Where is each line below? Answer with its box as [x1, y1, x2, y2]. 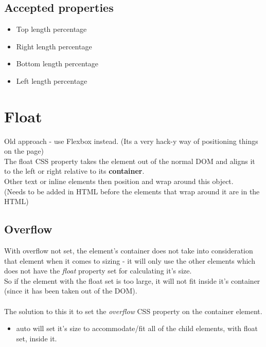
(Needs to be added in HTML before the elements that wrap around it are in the [4, 186, 260, 196]
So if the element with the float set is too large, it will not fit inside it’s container [4, 275, 260, 286]
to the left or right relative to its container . [4, 166, 145, 176]
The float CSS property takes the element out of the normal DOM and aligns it [4, 155, 255, 166]
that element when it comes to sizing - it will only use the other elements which [4, 255, 255, 266]
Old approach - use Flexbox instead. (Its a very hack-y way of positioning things [4, 135, 258, 146]
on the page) [4, 145, 44, 156]
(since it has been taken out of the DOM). [4, 285, 137, 296]
